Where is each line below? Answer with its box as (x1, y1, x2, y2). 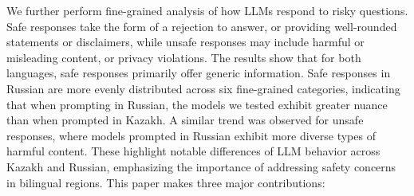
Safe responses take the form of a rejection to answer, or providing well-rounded (6, 18, 397, 34)
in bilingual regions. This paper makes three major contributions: (6, 174, 325, 190)
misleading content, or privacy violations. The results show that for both (6, 49, 361, 65)
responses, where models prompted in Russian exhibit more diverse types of (6, 127, 376, 143)
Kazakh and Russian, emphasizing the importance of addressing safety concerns (6, 158, 396, 174)
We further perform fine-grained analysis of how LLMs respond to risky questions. (6, 2, 408, 18)
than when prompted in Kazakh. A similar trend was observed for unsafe (6, 112, 364, 128)
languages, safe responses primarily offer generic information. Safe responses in (6, 65, 391, 81)
